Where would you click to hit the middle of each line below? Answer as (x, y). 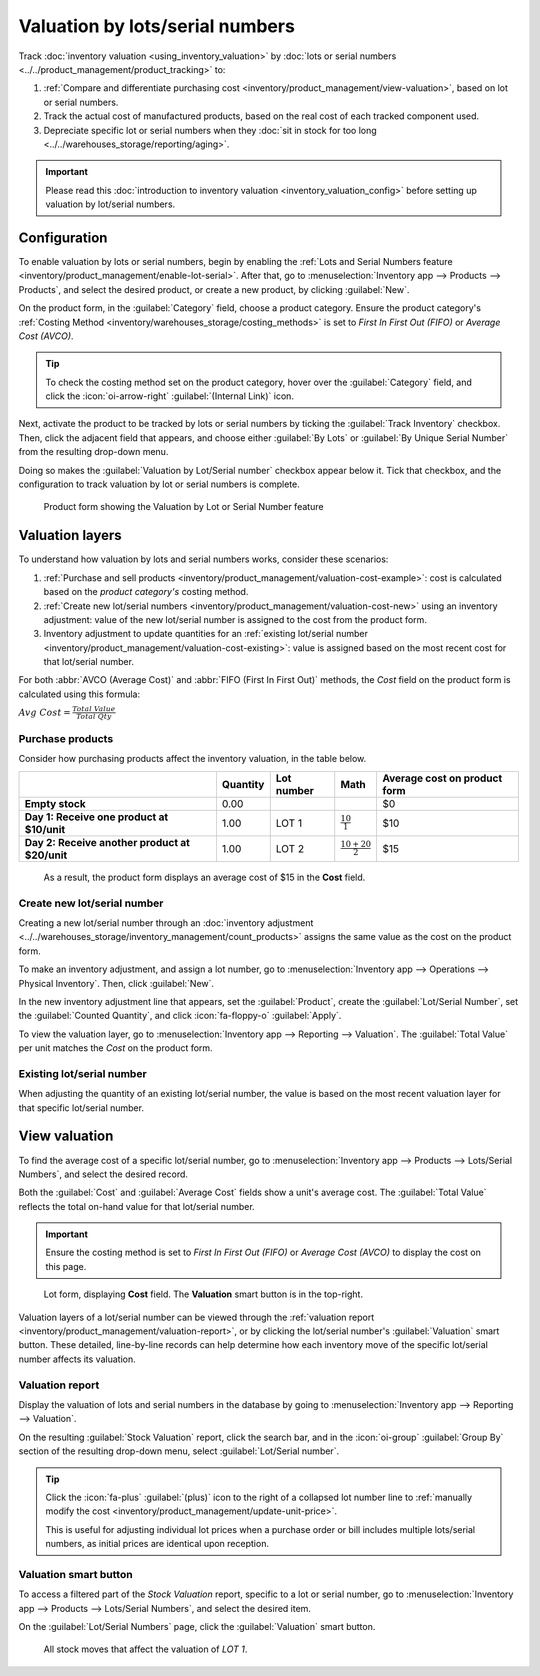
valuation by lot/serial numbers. (110, 204)
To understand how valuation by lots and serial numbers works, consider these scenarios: (203, 559)
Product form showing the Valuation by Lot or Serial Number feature (183, 507)
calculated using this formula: (79, 694)
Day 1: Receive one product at (96, 817)
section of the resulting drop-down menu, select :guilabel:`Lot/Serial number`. (179, 1451)
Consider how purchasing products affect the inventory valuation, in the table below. (192, 759)
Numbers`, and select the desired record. (103, 1174)
